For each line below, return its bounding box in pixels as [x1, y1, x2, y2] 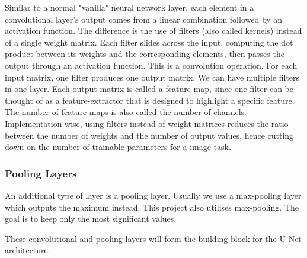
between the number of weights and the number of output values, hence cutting [5, 129, 294, 141]
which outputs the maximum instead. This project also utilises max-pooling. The [5, 200, 299, 213]
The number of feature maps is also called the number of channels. [5, 106, 247, 118]
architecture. [5, 244, 50, 256]
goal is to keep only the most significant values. [5, 212, 177, 225]
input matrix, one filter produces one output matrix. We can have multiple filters [5, 71, 299, 83]
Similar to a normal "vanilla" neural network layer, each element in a [5, 1, 254, 13]
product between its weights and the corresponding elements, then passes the [5, 47, 284, 60]
